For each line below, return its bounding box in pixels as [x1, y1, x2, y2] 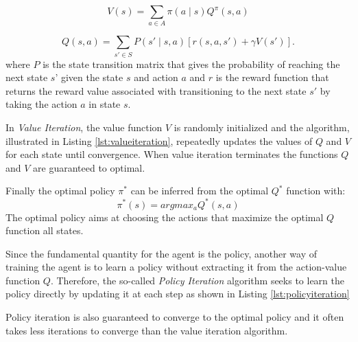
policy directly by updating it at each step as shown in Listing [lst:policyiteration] [5, 286, 350, 301]
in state [88, 97, 121, 111]
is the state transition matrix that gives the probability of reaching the [43, 56, 340, 71]
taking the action [5, 97, 77, 111]
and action [134, 70, 178, 84]
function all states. [5, 223, 84, 238]
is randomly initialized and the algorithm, [174, 120, 350, 135]
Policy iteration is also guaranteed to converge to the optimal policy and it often [5, 310, 344, 324]
